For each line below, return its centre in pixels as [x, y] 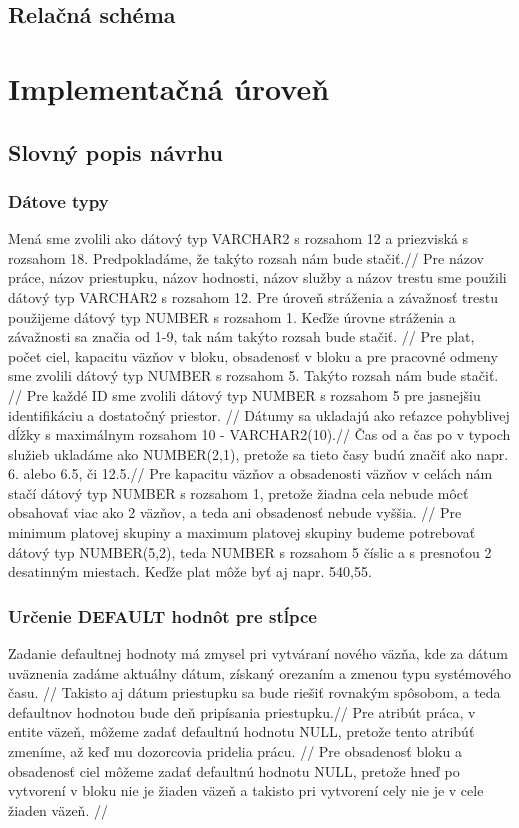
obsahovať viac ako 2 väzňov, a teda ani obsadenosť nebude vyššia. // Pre [235, 512]
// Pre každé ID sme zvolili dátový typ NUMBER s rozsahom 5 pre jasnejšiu [244, 394]
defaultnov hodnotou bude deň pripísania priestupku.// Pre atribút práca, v [242, 711]
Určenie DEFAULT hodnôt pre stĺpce [162, 615]
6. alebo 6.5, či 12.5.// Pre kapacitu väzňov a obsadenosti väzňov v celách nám [250, 473]
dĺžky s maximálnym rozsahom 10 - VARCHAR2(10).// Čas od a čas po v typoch [259, 434]
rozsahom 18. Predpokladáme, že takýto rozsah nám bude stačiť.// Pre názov [246, 257]
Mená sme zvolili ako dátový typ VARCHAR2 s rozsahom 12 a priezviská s [238, 238]
